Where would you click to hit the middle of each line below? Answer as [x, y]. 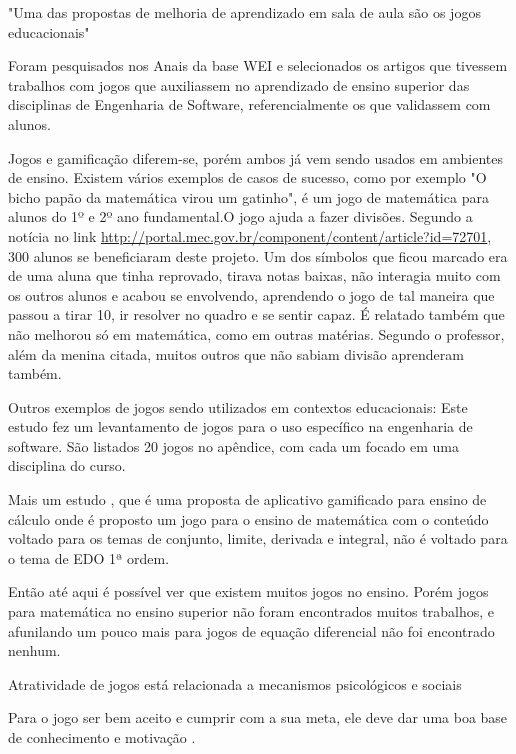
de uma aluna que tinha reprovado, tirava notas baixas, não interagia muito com [254, 275]
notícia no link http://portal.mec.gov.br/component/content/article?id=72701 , [250, 235]
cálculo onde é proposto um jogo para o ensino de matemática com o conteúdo [248, 518]
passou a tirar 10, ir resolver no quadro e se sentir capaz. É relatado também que [256, 314]
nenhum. [34, 650]
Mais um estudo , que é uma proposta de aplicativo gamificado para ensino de [247, 499]
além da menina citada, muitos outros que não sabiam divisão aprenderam [236, 353]
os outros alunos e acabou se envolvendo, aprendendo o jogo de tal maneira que [251, 294]
